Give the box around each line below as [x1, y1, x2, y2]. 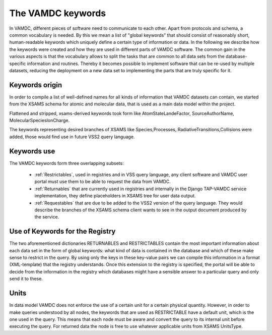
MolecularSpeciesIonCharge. [9, 117, 70, 123]
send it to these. [9, 275, 43, 282]
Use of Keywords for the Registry [9, 227, 116, 236]
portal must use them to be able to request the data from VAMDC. [34, 179, 171, 185]
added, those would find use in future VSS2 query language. [9, 134, 135, 140]
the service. [34, 214, 59, 220]
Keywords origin [9, 81, 62, 89]
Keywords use [9, 147, 55, 155]
